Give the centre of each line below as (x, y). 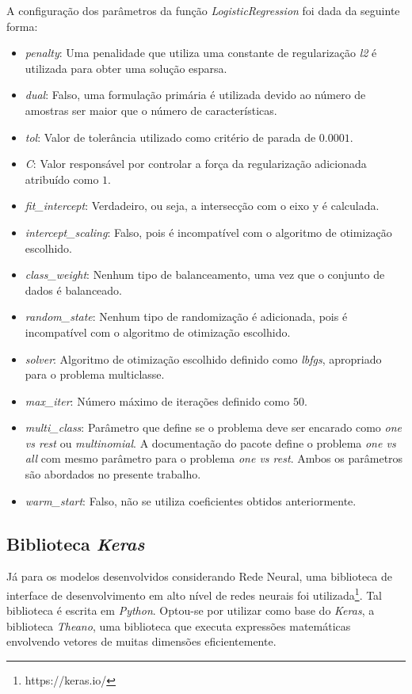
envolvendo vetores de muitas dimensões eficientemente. (141, 641)
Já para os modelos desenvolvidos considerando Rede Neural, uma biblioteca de (199, 576)
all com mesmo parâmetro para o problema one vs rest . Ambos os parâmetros (214, 458)
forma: (22, 26)
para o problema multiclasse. (95, 374)
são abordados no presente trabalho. (113, 474)
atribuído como (62, 179)
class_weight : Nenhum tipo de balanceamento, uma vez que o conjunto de (205, 275)
